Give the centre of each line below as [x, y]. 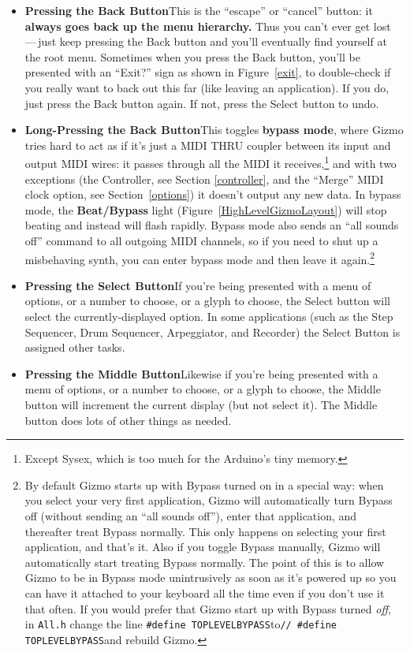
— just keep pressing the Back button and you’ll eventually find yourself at [206, 41]
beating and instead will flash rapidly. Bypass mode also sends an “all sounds [212, 225]
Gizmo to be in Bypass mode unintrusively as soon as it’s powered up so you [211, 577]
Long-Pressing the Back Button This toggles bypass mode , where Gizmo [214, 130]
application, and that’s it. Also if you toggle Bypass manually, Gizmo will [203, 547]
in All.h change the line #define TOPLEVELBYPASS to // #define [181, 624]
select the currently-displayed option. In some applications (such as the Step [209, 316]
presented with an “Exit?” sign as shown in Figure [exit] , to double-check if [208, 72]
